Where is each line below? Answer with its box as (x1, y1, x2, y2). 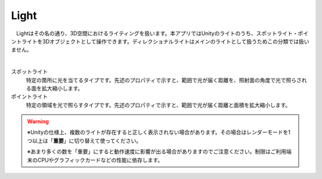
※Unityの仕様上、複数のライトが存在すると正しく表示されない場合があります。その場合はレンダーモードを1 (27, 128, 291, 136)
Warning (27, 118, 49, 125)
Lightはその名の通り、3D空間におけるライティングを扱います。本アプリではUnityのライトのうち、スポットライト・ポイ (16, 30, 309, 37)
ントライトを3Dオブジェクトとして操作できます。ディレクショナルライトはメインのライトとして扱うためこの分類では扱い (11, 37, 309, 45)
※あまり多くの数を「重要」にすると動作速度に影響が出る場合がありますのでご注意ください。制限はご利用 (27, 148, 287, 155)
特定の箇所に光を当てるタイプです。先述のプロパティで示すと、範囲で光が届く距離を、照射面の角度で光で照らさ (26, 76, 302, 83)
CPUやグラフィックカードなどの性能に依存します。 (37, 156, 163, 164)
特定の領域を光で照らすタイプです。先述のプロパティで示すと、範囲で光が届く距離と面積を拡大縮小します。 (26, 101, 291, 108)
